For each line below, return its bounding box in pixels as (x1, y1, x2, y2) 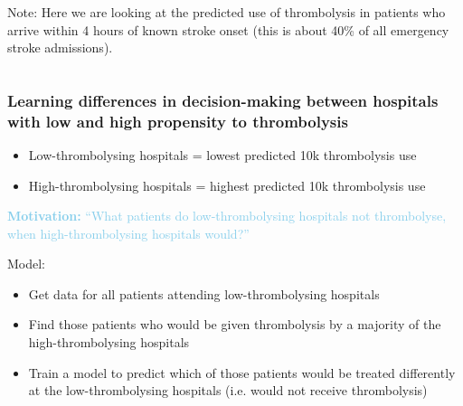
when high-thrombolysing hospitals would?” (7, 223, 250, 242)
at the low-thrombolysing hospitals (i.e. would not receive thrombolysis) (28, 381, 428, 400)
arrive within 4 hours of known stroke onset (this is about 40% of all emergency (7, 20, 449, 39)
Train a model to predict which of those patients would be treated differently (28, 363, 456, 382)
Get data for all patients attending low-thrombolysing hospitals (28, 284, 380, 303)
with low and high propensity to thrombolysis (7, 109, 348, 132)
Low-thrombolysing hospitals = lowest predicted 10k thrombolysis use (28, 145, 417, 164)
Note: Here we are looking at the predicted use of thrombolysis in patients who (7, 3, 446, 21)
